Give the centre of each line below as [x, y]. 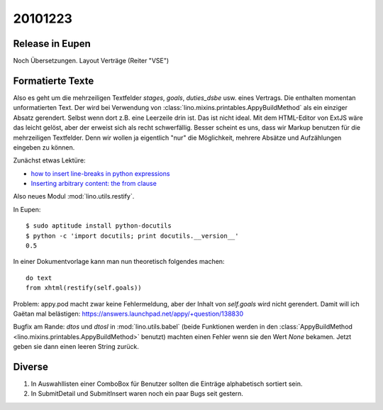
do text [39, 278]
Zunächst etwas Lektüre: [49, 160]
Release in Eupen [52, 44]
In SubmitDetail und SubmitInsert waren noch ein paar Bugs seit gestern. [137, 394]
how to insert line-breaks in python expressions [100, 173]
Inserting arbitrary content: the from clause [94, 184]
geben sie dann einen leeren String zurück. [76, 347]
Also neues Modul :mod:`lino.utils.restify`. [74, 196]
